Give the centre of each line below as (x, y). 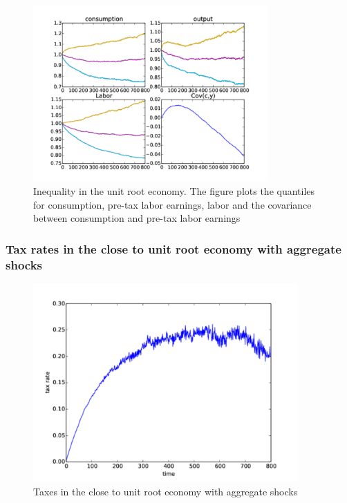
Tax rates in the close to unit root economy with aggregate (173, 248)
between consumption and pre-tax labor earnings (137, 218)
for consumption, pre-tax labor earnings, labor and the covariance (172, 204)
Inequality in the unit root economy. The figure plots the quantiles (174, 190)
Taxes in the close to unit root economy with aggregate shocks (166, 491)
